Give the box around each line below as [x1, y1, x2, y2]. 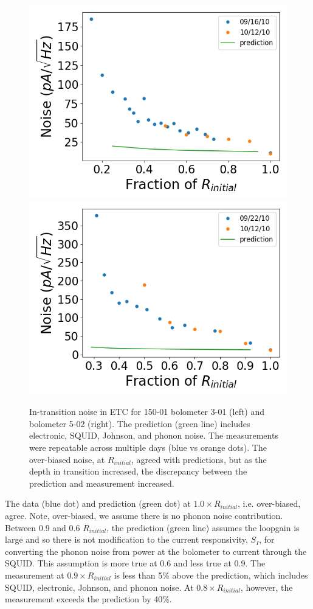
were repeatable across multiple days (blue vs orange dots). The [29, 440, 267, 453]
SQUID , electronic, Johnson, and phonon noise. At [5, 580, 194, 593]
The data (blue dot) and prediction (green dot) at [5, 497, 191, 510]
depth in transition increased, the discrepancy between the [29, 465, 247, 478]
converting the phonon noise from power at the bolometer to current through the [5, 545, 307, 557]
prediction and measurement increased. [29, 476, 174, 489]
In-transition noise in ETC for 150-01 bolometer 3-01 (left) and [29, 405, 265, 418]
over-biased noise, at [29, 453, 105, 465]
